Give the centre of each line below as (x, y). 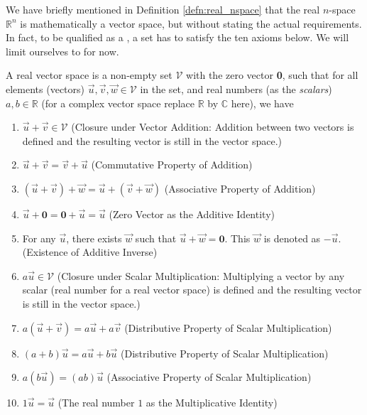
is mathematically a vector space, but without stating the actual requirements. (191, 23)
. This (237, 238)
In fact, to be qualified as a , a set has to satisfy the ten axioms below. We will (177, 37)
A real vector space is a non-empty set (89, 75)
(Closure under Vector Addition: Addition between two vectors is (213, 127)
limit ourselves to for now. (62, 51)
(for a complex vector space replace (118, 103)
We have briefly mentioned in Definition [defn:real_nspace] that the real (163, 9)
